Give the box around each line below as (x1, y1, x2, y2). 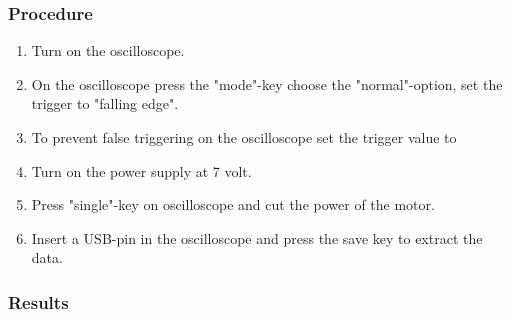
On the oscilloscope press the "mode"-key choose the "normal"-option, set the (31, 73, 503, 94)
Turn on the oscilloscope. (31, 40, 185, 61)
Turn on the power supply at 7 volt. (31, 160, 252, 181)
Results (8, 289, 69, 314)
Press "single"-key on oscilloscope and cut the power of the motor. (31, 194, 435, 215)
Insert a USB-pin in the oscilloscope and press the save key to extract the (31, 227, 483, 248)
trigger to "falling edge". (31, 93, 179, 114)
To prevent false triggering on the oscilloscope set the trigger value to (31, 127, 457, 147)
